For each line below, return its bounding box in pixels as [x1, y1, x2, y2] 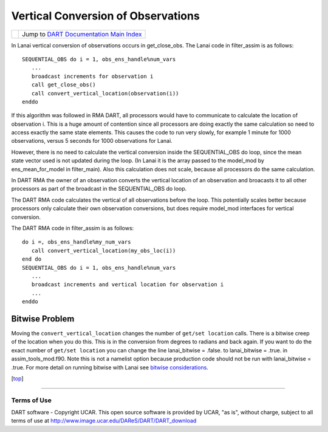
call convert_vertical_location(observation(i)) [31, 90, 179, 97]
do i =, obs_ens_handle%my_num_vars [22, 239, 131, 245]
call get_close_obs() [31, 81, 96, 88]
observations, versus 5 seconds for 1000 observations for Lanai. [11, 137, 173, 145]
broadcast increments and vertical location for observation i [31, 281, 224, 288]
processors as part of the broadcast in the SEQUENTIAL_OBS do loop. [11, 185, 187, 193]
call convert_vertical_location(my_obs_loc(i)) [31, 247, 176, 254]
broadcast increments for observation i [31, 73, 154, 80]
